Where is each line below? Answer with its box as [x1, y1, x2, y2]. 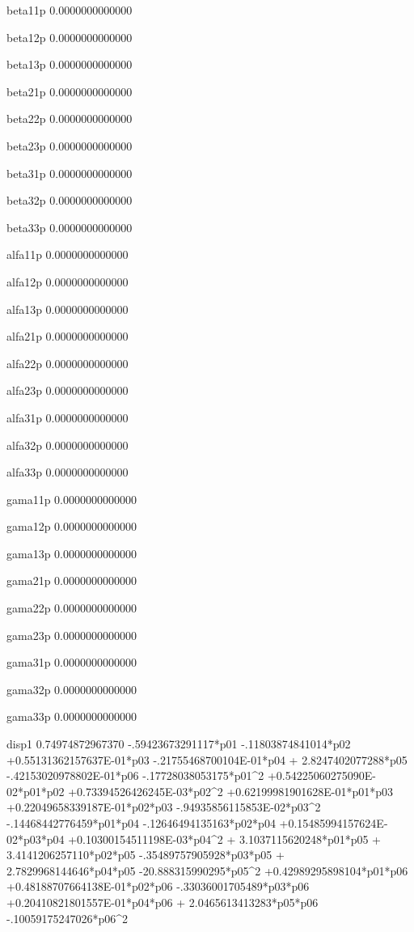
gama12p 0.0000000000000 [6, 518, 137, 535]
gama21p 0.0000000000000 [6, 572, 137, 589]
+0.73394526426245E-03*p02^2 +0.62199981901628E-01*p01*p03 [68, 782, 393, 799]
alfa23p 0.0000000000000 [6, 382, 129, 399]
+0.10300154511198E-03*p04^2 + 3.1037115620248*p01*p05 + [68, 830, 382, 847]
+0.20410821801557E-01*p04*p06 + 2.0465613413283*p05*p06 [6, 893, 319, 910]
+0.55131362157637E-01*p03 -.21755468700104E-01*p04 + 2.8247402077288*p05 [6, 751, 408, 768]
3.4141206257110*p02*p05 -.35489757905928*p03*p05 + [6, 846, 285, 863]
